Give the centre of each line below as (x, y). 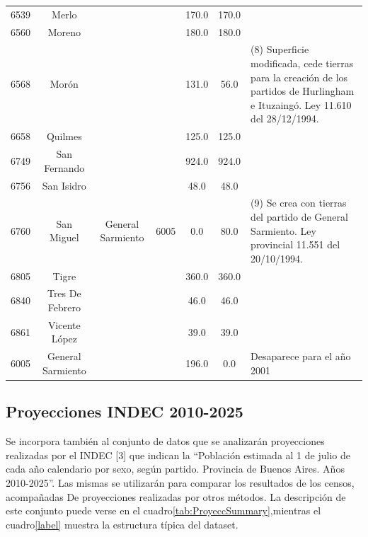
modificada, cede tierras (302, 63)
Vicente (64, 324)
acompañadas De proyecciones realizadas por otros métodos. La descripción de (176, 496)
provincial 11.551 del (295, 244)
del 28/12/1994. (285, 119)
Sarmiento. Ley (283, 230)
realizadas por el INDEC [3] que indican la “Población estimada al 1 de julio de (178, 455)
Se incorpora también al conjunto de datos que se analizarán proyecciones (165, 441)
